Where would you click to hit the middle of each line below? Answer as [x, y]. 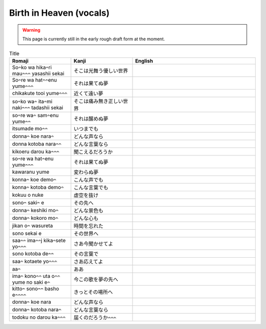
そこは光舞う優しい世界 [101, 70]
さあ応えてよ [88, 262]
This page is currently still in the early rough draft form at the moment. [94, 39]
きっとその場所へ [93, 292]
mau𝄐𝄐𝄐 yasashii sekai [38, 73]
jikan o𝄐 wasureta [33, 225]
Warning [31, 30]
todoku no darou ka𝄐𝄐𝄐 [39, 317]
